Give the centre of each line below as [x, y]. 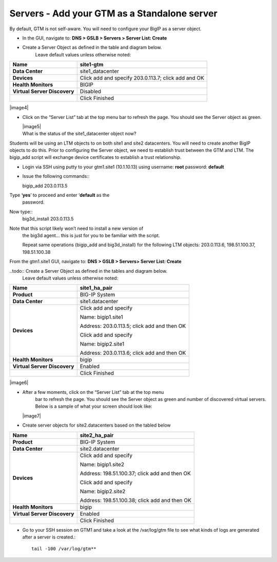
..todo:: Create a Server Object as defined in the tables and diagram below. [88, 271]
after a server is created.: [49, 537]
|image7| [32, 416]
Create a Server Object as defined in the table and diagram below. [92, 47]
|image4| [19, 108]
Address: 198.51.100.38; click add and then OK [136, 500]
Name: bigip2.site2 [103, 491]
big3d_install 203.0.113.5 [48, 219]
